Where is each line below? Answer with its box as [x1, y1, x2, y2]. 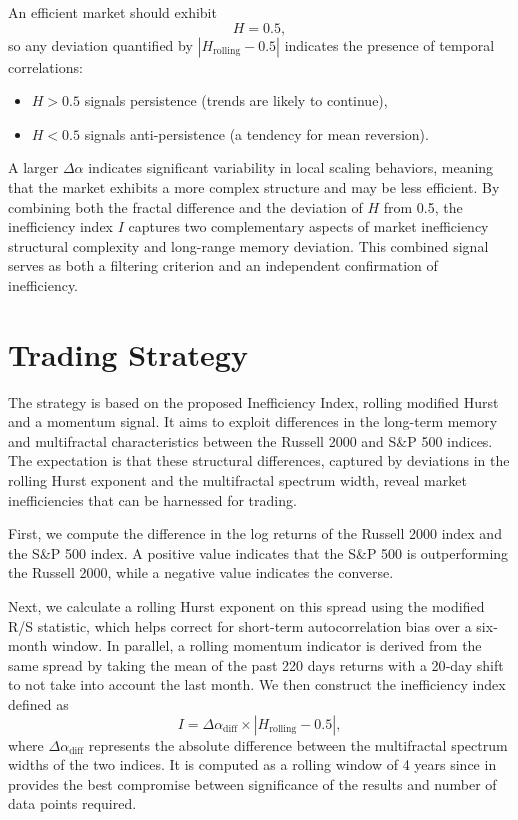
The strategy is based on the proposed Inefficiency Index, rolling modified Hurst [8, 391, 499, 412]
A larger [8, 157, 59, 178]
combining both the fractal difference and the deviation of [8, 196, 363, 217]
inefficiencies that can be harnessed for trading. [8, 489, 297, 510]
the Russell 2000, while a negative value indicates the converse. [8, 562, 394, 583]
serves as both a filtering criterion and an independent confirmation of [8, 255, 438, 276]
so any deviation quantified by [8, 34, 193, 55]
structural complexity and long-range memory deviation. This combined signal [8, 235, 489, 256]
